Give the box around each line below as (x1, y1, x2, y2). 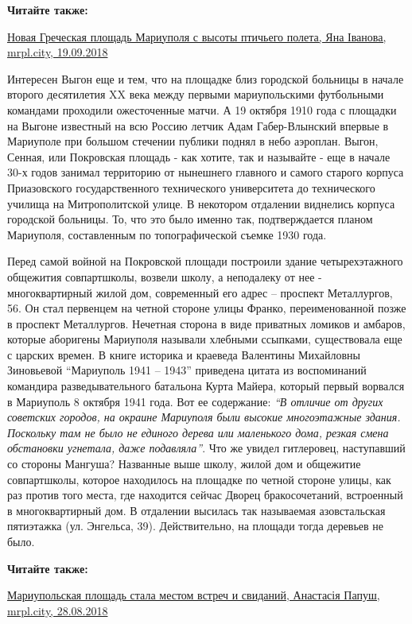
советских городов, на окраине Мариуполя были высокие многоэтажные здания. (7, 409, 401, 425)
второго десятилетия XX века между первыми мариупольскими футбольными (7, 86, 384, 103)
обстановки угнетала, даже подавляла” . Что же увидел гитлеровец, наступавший (7, 440, 406, 456)
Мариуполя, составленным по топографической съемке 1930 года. (7, 226, 327, 242)
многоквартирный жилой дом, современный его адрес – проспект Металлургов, (7, 284, 393, 300)
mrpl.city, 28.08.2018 (7, 602, 108, 618)
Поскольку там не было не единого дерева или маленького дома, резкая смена (7, 424, 389, 440)
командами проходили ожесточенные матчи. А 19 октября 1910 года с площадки (7, 101, 397, 118)
